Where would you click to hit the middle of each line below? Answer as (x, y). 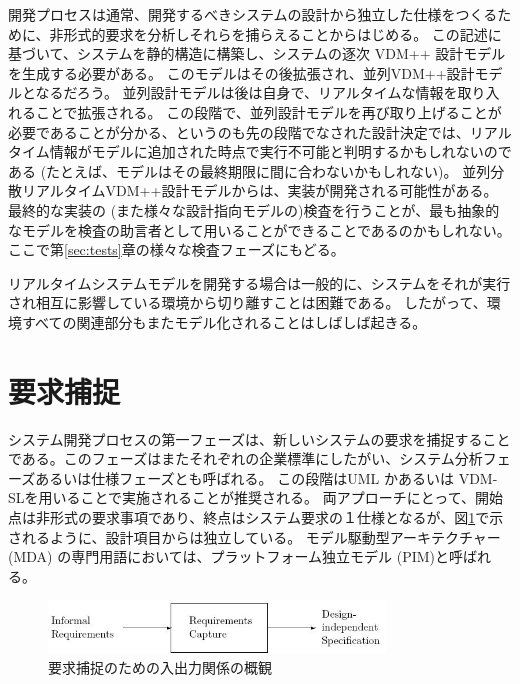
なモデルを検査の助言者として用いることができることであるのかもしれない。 (259, 229)
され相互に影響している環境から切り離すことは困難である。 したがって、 (247, 302)
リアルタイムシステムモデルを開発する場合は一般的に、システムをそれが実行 (259, 282)
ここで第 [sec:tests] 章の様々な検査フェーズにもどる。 (176, 249)
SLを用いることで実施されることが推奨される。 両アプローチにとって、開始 (255, 497)
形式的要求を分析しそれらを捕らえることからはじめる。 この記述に (282, 33)
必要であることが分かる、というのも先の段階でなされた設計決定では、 (239, 131)
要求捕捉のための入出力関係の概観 (160, 667)
